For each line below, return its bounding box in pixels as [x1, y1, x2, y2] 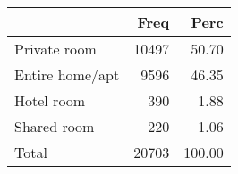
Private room [14, 38, 97, 59]
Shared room [14, 116, 95, 137]
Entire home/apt [14, 64, 120, 85]
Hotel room [14, 90, 86, 111]
